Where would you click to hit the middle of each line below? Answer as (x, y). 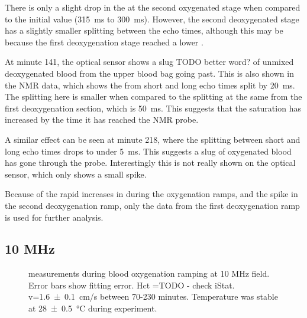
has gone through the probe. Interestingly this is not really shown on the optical (150, 163)
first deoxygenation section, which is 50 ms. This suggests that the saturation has (153, 108)
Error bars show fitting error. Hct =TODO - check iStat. (132, 285)
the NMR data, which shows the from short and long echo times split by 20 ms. (150, 85)
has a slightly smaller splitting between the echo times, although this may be (144, 30)
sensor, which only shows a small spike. (76, 174)
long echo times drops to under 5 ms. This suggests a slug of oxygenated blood (148, 151)
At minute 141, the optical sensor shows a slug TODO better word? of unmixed (149, 62)
